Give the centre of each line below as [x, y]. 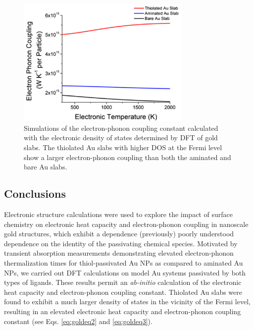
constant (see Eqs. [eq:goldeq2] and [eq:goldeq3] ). [78, 321]
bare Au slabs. [46, 167]
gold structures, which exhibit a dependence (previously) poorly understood [119, 234]
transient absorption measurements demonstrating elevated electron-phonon [119, 253]
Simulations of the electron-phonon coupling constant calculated [121, 128]
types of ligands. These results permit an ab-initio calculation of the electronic [123, 282]
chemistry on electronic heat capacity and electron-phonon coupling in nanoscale [126, 224]
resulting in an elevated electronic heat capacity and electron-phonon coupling [123, 311]
